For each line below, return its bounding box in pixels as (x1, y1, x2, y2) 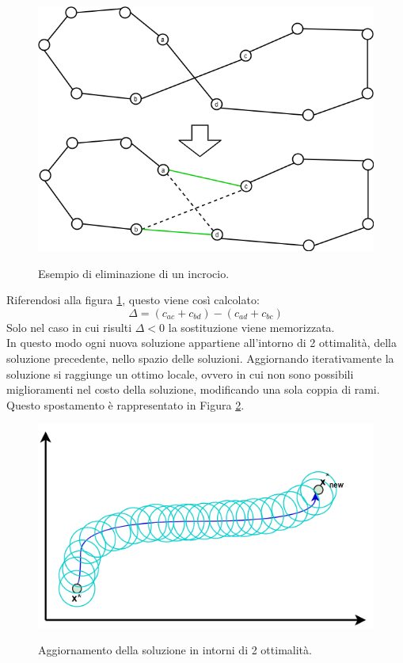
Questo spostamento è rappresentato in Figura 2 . (6, 396, 245, 413)
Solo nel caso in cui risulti (6, 318, 132, 335)
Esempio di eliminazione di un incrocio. (38, 265, 230, 281)
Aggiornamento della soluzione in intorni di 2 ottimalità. (38, 642, 312, 658)
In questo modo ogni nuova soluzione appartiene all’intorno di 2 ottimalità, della (6, 334, 397, 351)
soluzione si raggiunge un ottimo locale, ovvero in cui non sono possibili (6, 365, 354, 382)
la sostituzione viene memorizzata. (168, 318, 335, 335)
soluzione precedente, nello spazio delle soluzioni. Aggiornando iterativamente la (6, 349, 394, 366)
